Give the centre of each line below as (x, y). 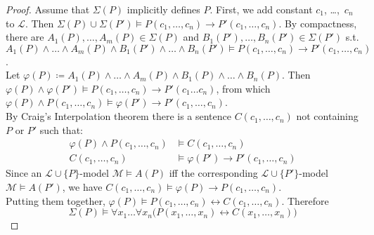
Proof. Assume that (48, 9)
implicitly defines (163, 9)
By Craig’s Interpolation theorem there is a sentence (118, 116)
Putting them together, (56, 200)
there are (25, 37)
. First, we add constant (261, 9)
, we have (82, 186)
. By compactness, (318, 23)
